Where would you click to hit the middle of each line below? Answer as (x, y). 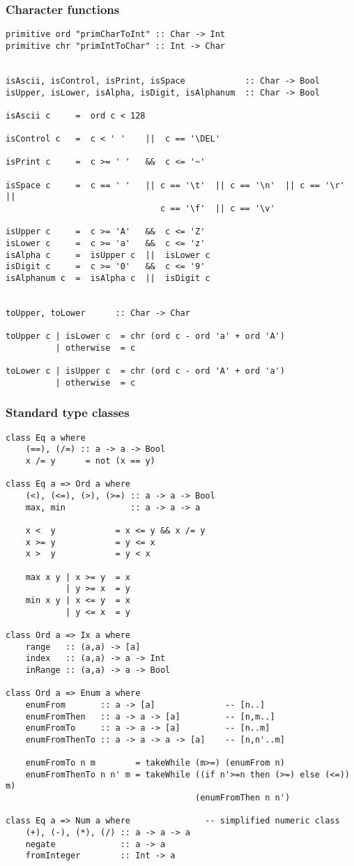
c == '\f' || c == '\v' (217, 209)
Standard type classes (68, 412)
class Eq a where (46, 438)
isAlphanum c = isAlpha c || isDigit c (108, 278)
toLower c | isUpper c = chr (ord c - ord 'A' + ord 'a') (145, 371)
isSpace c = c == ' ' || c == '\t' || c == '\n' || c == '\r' (175, 185)
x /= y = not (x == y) (90, 461)
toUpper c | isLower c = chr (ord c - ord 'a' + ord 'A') (145, 336)
